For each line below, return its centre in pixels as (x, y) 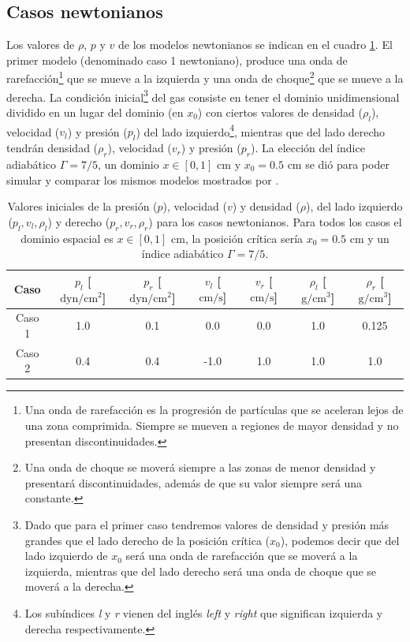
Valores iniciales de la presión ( (82, 206)
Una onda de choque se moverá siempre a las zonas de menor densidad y (200, 467)
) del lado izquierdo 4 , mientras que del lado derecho (261, 130)
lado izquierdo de (66, 556)
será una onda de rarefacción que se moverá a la (242, 556)
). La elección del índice (308, 148)
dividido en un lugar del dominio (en (95, 112)
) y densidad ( (266, 206)
